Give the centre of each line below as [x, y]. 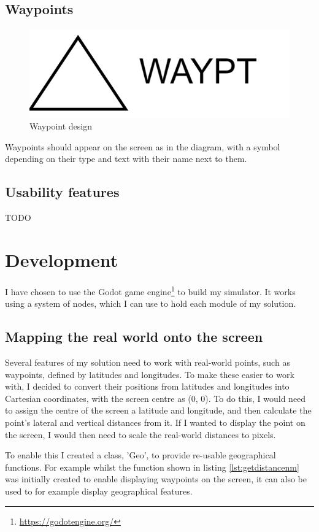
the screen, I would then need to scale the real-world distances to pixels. [140, 434]
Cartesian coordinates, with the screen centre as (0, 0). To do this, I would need [156, 398]
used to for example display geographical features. [99, 491]
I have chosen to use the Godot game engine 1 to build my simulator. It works [150, 290]
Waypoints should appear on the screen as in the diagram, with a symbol [143, 146]
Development [62, 260]
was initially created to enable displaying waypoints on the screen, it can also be [156, 479]
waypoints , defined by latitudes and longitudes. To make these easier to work [150, 374]
